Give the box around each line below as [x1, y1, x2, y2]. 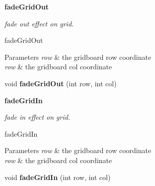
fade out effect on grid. [4, 18, 74, 28]
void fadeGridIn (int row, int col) [4, 172, 111, 182]
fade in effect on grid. [4, 112, 71, 122]
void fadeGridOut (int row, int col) [4, 78, 117, 88]
